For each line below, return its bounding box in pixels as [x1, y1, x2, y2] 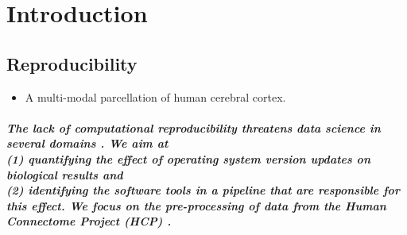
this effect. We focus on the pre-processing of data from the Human [6, 197, 386, 214]
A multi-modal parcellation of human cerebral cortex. [25, 88, 286, 105]
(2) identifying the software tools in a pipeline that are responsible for [6, 182, 400, 198]
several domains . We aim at [6, 135, 169, 152]
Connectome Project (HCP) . [6, 213, 172, 229]
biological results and [6, 166, 123, 183]
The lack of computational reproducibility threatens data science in [6, 119, 381, 136]
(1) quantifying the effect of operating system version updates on [6, 150, 370, 167]
